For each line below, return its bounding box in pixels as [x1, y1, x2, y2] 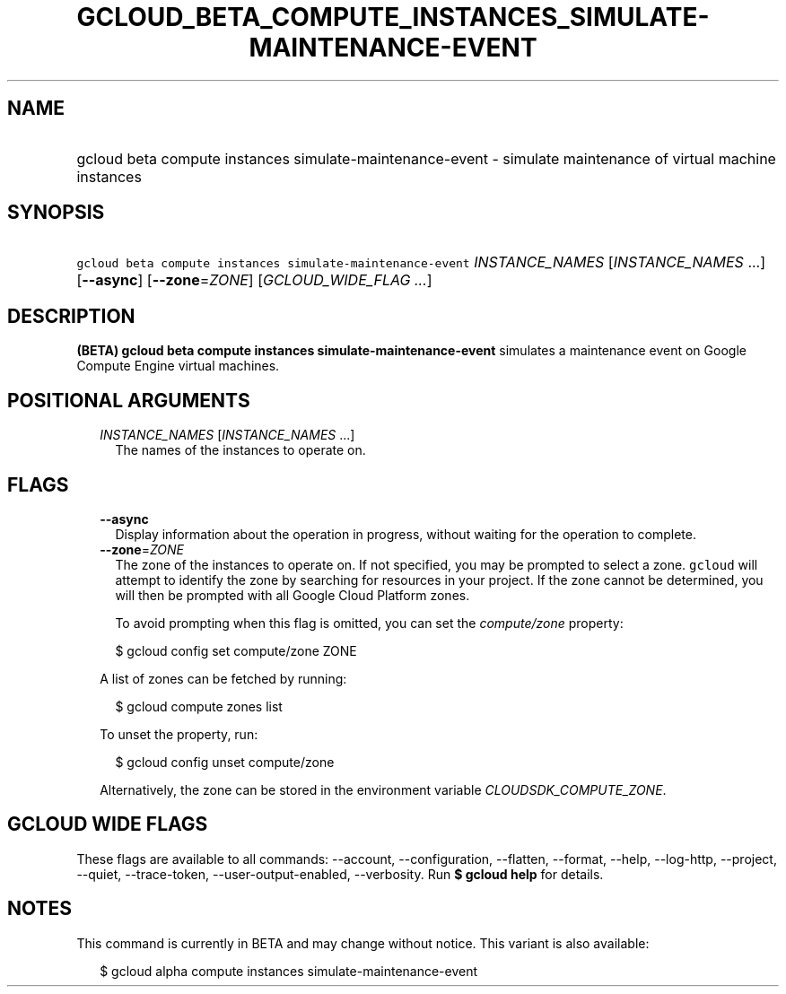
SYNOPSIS [7, 201, 105, 224]
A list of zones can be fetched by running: [100, 670, 347, 686]
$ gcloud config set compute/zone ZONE [115, 642, 357, 658]
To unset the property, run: [100, 726, 258, 742]
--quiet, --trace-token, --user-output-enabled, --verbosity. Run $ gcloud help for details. [76, 866, 604, 882]
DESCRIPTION [7, 304, 135, 327]
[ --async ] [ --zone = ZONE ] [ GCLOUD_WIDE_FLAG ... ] [76, 271, 432, 290]
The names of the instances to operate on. [115, 442, 366, 458]
